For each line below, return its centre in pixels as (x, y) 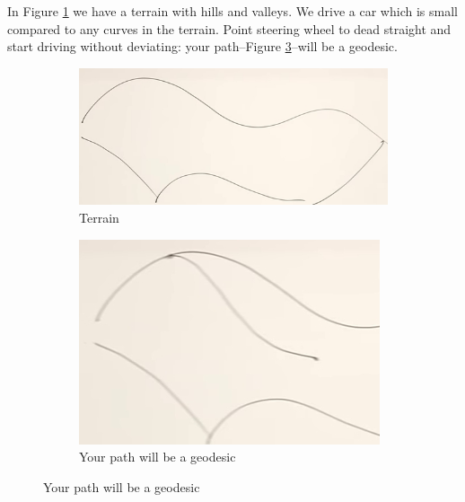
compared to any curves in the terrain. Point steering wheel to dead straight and (229, 28)
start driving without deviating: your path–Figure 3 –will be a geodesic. (202, 46)
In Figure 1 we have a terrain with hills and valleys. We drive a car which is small (232, 11)
